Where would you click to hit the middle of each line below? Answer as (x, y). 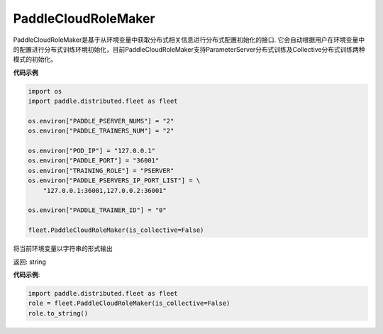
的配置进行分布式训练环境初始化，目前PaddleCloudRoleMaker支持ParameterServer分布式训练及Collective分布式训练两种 (189, 49)
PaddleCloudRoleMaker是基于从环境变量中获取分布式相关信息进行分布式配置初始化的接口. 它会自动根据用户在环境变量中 (189, 40)
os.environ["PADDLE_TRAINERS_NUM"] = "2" (101, 131)
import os (45, 91)
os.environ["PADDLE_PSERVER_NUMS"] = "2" (101, 121)
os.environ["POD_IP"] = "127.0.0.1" (92, 151)
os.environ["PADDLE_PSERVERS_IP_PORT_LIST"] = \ (114, 180)
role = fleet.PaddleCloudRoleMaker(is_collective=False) (129, 304)
